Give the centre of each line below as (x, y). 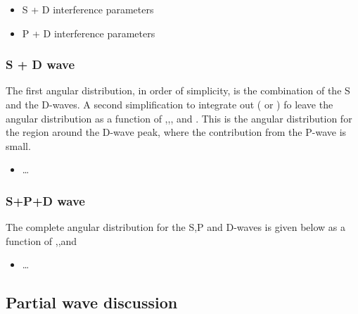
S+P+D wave (45, 200)
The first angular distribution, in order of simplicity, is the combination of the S (178, 90)
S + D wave (40, 64)
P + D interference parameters (89, 33)
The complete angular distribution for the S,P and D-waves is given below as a (176, 227)
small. (18, 145)
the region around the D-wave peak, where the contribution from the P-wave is (176, 132)
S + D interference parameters (88, 9)
